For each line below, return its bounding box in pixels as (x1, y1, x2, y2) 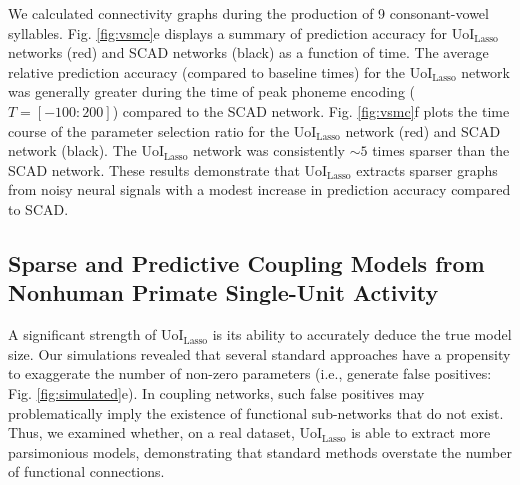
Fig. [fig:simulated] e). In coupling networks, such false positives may (8, 382, 425, 403)
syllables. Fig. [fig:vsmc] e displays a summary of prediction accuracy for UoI (8, 22, 475, 43)
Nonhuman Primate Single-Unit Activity (8, 277, 439, 308)
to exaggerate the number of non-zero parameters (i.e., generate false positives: (8, 363, 492, 384)
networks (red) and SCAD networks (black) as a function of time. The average (8, 42, 489, 63)
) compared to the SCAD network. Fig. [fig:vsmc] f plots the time (112, 100, 510, 121)
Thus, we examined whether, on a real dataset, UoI (8, 422, 323, 443)
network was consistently (193, 140, 345, 161)
